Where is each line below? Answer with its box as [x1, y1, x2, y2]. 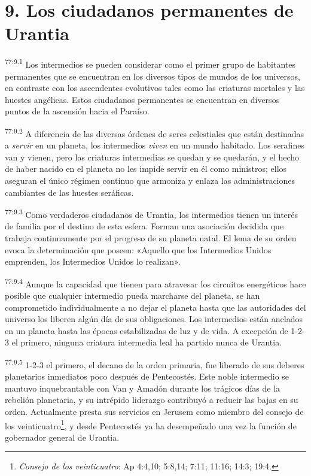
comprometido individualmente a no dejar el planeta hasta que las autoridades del [5, 301, 306, 313]
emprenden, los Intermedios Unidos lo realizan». [5, 255, 181, 268]
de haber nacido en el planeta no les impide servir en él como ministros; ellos [5, 162, 287, 175]
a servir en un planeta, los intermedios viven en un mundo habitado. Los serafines [5, 139, 304, 151]
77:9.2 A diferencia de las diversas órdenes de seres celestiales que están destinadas [5, 125, 304, 140]
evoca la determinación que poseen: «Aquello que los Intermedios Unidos [5, 243, 272, 256]
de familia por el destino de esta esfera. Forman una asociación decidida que [5, 220, 284, 232]
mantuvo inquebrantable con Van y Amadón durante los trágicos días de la [5, 381, 280, 394]
